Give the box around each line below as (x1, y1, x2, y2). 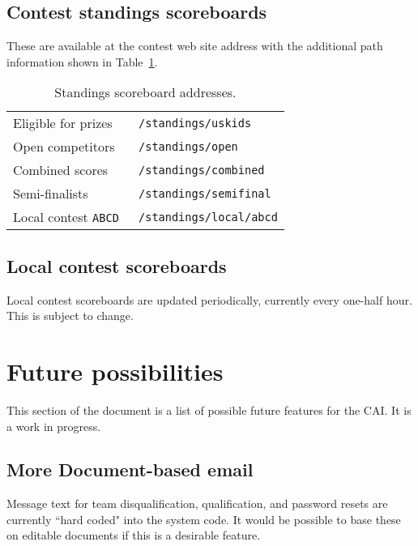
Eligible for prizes (13, 113, 113, 133)
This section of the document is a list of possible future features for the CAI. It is (6, 401, 412, 418)
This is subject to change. (6, 307, 134, 324)
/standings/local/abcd (139, 210, 278, 224)
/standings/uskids (139, 116, 252, 130)
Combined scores (13, 160, 109, 180)
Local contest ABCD (13, 207, 119, 227)
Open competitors (13, 137, 115, 156)
